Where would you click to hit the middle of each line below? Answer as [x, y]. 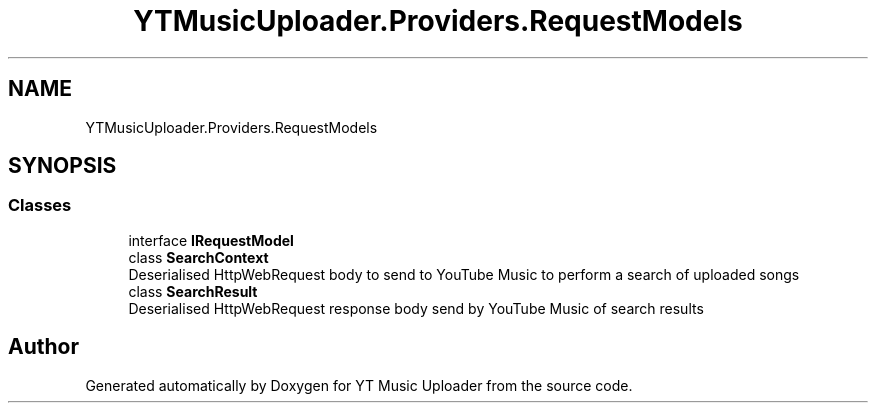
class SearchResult [193, 291]
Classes [40, 205]
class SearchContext [198, 257]
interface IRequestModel [211, 240]
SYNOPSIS [62, 166]
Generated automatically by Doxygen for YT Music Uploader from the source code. [359, 385]
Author [43, 347]
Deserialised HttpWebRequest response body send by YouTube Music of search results [416, 308]
